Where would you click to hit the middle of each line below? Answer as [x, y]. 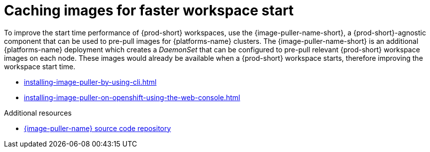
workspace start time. [40, 66]
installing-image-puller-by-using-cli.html [90, 82]
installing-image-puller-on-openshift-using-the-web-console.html [132, 97]
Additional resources [38, 113]
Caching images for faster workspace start [149, 10]
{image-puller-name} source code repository [98, 128]
